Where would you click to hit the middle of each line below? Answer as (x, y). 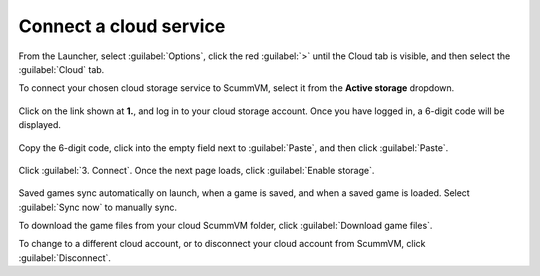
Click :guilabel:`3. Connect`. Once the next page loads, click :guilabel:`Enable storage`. (196, 170)
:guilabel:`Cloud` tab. (61, 69)
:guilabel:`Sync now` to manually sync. (98, 207)
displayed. (40, 125)
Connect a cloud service (122, 26)
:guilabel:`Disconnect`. (65, 257)
